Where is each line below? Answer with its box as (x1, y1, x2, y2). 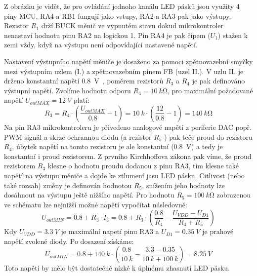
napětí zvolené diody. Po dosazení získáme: (4, 236, 134, 246)
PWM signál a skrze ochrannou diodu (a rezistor (4, 131, 152, 142)
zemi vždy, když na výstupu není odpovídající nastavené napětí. (4, 39, 198, 50)
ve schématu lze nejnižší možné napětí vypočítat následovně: (4, 199, 187, 209)
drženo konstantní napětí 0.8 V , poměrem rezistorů (4, 76, 164, 86)
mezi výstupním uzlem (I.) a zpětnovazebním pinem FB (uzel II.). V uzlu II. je (4, 66, 244, 76)
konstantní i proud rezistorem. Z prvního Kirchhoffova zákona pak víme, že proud (4, 151, 252, 161)
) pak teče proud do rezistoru (164, 131, 253, 142)
